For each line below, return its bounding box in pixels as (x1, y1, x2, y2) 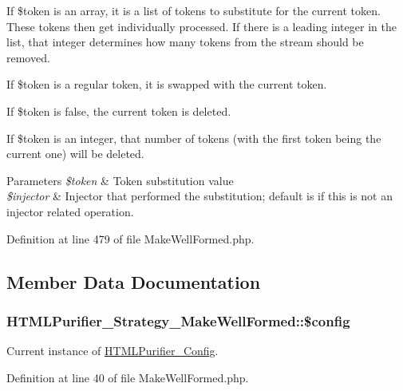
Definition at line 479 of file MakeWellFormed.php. (6, 230, 255, 247)
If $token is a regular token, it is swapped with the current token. (6, 76, 327, 93)
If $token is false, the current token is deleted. (6, 102, 231, 119)
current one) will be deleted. (6, 145, 144, 162)
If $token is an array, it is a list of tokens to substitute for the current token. (6, 2, 381, 18)
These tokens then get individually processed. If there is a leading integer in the (6, 18, 397, 34)
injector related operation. (6, 203, 134, 219)
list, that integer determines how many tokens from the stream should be (6, 34, 364, 50)
